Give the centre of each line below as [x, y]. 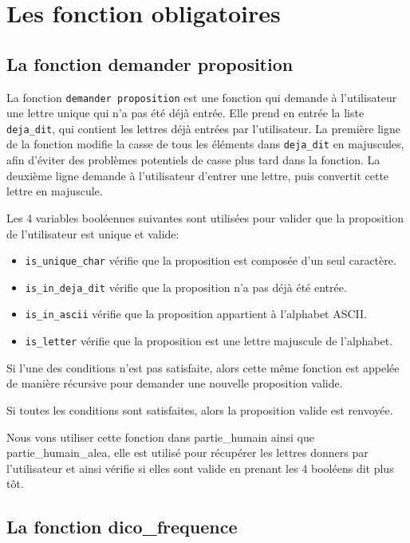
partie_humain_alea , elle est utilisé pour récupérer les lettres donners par [187, 452]
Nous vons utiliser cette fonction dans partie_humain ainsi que [160, 437]
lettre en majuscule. [55, 191]
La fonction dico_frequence [122, 527]
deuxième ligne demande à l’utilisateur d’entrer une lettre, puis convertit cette [198, 175]
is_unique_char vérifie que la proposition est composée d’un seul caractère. [211, 260]
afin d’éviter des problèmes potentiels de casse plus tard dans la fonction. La [193, 160]
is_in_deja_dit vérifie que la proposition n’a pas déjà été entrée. [186, 287]
